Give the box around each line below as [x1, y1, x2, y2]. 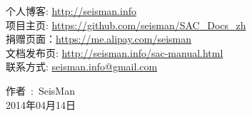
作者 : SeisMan [6, 83, 75, 97]
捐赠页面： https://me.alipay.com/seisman [6, 31, 192, 46]
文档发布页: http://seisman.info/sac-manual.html [6, 45, 223, 60]
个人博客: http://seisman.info [6, 4, 136, 18]
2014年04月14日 [6, 97, 76, 112]
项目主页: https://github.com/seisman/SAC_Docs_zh [6, 17, 246, 32]
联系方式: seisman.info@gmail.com [6, 59, 158, 74]
